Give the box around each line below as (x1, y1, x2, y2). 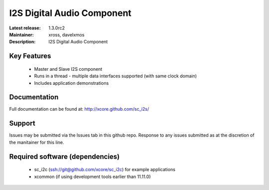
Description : (9, 39, 36, 45)
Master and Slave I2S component (34, 66, 103, 72)
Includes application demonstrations (34, 80, 109, 86)
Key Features (9, 52, 51, 60)
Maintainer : (9, 31, 34, 37)
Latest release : (9, 25, 41, 31)
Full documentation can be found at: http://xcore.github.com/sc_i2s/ (9, 106, 149, 112)
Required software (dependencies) (9, 152, 120, 161)
